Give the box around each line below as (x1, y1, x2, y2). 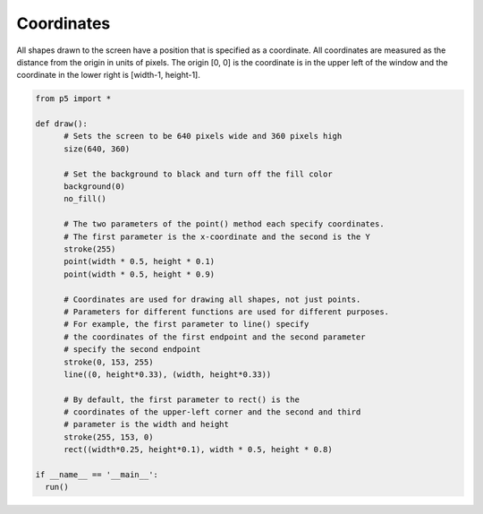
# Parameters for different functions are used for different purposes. (64, 306, 389, 317)
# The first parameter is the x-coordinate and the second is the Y (64, 231, 371, 242)
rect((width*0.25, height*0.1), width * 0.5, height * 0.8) (64, 444, 333, 455)
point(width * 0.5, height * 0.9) (64, 269, 215, 279)
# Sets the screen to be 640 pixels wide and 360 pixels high (64, 131, 343, 141)
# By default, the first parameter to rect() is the (64, 394, 300, 405)
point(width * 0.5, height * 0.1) (64, 256, 215, 267)
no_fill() (64, 193, 107, 204)
